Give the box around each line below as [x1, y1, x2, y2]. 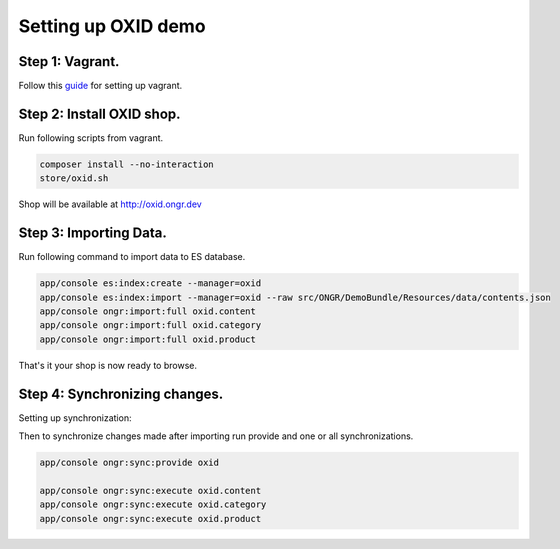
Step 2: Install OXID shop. [18, 105, 181, 122]
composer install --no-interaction [39, 158, 214, 170]
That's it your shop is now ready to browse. [18, 359, 197, 371]
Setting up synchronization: [18, 411, 132, 424]
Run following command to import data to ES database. [18, 251, 246, 263]
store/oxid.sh [39, 173, 109, 184]
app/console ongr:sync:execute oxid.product [39, 513, 262, 524]
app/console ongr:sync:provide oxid [39, 457, 220, 469]
